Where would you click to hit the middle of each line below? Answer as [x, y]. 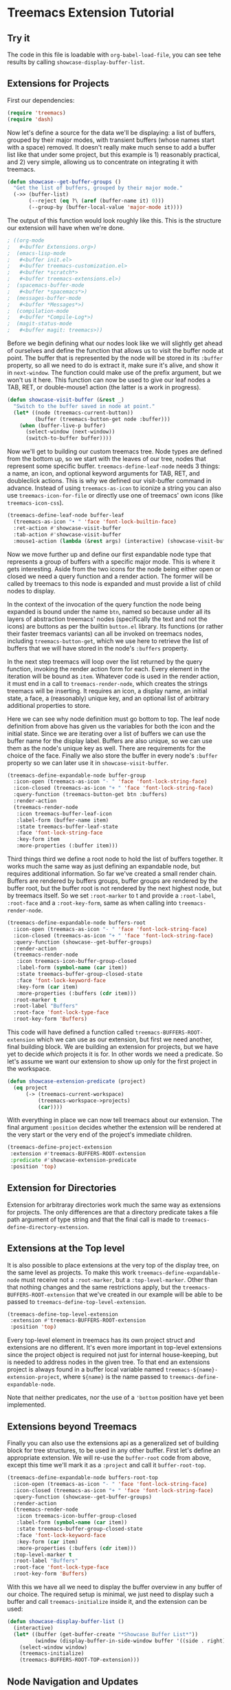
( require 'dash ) [30, 119]
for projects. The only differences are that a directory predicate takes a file [113, 1212]
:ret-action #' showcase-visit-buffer [67, 528]
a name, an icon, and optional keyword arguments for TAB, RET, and [104, 474]
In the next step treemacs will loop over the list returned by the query [105, 661]
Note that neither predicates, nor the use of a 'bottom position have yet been [115, 1398]
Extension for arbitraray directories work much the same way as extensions [114, 1205]
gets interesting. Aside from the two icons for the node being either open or [114, 569]
